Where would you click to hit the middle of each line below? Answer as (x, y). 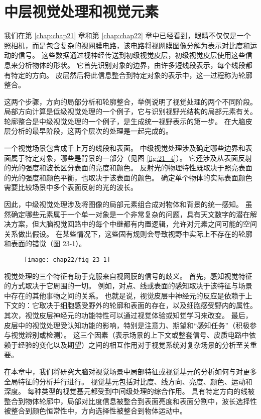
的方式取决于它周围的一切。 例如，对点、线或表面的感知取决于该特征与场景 (128, 286)
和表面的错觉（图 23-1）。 (45, 243)
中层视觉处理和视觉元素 (82, 11)
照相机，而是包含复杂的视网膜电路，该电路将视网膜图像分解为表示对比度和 (127, 45)
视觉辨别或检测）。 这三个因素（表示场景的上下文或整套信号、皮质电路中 (130, 335)
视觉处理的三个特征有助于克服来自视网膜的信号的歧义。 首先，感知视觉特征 (128, 276)
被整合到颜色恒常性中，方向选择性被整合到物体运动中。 (95, 411)
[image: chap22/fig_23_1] (67, 260)
